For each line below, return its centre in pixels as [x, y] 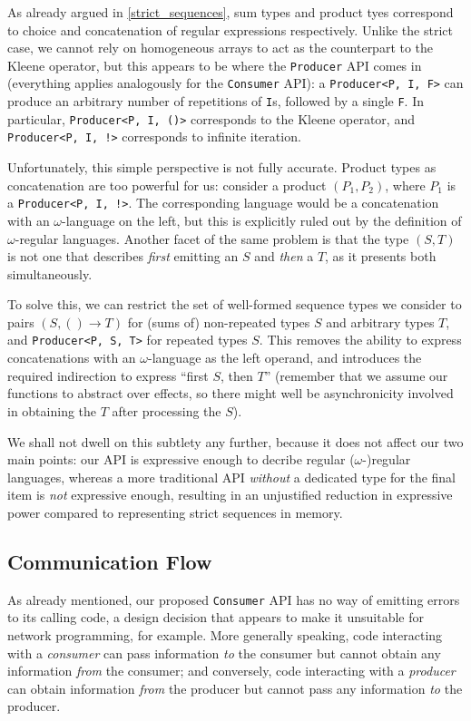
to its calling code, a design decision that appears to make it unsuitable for [216, 617]
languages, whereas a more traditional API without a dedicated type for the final [232, 477]
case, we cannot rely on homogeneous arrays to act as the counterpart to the [221, 48]
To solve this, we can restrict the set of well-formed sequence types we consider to [235, 304]
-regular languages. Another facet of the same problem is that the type [212, 238]
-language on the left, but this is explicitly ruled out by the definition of [262, 220]
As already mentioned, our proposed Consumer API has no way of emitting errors [234, 599]
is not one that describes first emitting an [123, 256]
